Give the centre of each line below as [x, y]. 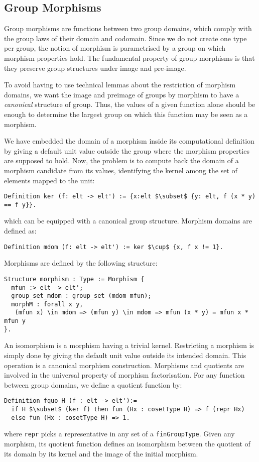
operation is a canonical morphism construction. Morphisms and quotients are [124, 365]
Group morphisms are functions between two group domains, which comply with [128, 28]
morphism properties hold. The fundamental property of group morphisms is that [129, 57]
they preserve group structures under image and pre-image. [95, 68]
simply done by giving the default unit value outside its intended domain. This [125, 355]
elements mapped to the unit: [49, 180]
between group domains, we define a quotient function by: [93, 384]
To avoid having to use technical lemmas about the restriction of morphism [120, 85]
